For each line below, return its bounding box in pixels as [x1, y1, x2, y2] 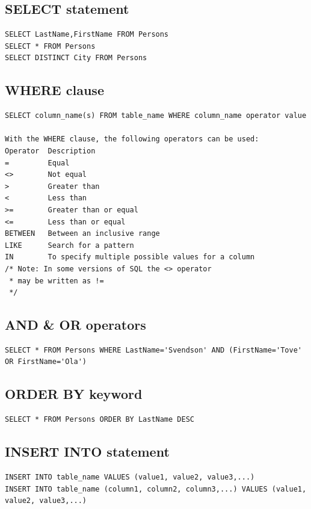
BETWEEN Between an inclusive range [5, 229, 160, 238]
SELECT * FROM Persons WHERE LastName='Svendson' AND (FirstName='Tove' [5, 345, 302, 354]
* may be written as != [9, 276, 104, 285]
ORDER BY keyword [5, 384, 143, 403]
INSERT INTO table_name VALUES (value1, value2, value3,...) [5, 473, 255, 482]
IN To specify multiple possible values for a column [5, 253, 255, 262]
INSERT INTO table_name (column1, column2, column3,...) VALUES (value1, [5, 484, 307, 493]
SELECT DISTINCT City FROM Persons [5, 54, 147, 63]
